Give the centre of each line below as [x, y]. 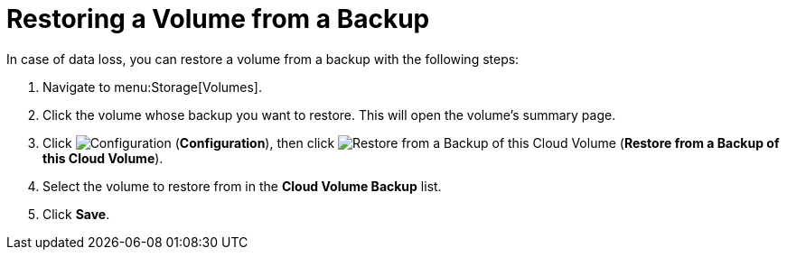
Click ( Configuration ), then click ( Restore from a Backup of [411, 142]
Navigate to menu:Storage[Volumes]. [153, 87]
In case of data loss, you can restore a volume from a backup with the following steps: [263, 59]
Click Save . [76, 214]
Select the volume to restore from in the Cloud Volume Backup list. [242, 186]
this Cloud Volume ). [103, 158]
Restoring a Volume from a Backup [218, 19]
